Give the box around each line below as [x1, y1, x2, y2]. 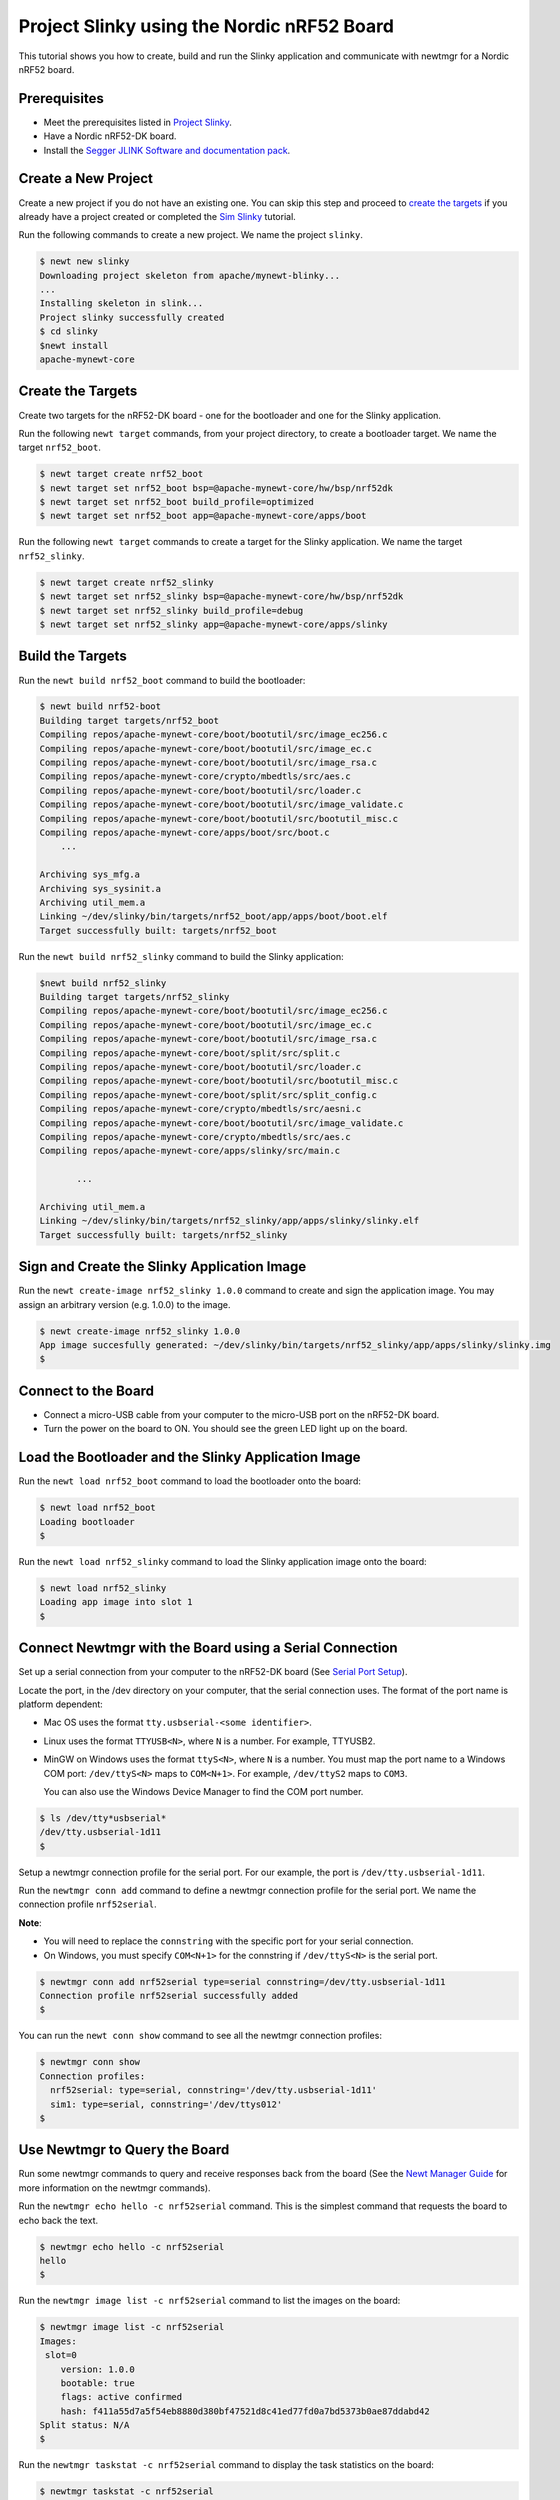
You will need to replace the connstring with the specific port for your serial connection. [43, 1935, 414, 1947]
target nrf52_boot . [18, 441, 102, 454]
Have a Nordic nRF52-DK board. [43, 130, 177, 142]
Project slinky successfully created [39, 311, 225, 323]
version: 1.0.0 [60, 2363, 135, 2375]
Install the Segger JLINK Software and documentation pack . [43, 144, 291, 156]
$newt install [39, 340, 109, 351]
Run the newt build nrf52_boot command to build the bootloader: [18, 674, 306, 686]
